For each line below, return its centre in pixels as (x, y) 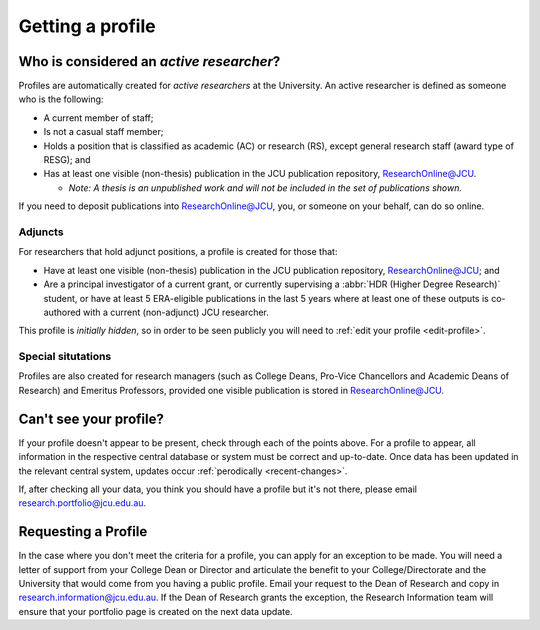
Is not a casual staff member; (103, 132)
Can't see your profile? (91, 418)
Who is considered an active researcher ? (149, 61)
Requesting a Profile (83, 531)
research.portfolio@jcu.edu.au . (82, 503)
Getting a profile (87, 26)
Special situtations (65, 357)
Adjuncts (41, 232)
